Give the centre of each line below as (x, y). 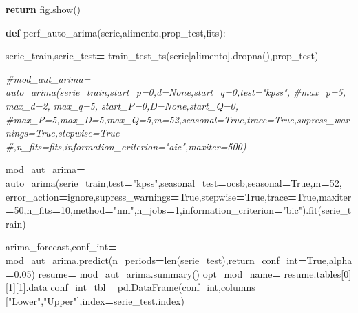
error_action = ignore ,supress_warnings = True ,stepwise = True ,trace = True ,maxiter (179, 196)
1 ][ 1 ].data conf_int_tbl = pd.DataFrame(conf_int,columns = (136, 287)
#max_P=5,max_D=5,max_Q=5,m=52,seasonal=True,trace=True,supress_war (178, 119)
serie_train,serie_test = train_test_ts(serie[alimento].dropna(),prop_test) (162, 55)
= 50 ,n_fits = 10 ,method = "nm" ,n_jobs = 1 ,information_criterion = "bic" (154, 210)
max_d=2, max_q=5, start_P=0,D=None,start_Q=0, (122, 105)
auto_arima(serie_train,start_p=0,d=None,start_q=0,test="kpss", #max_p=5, (176, 92)
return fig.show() (43, 9)
